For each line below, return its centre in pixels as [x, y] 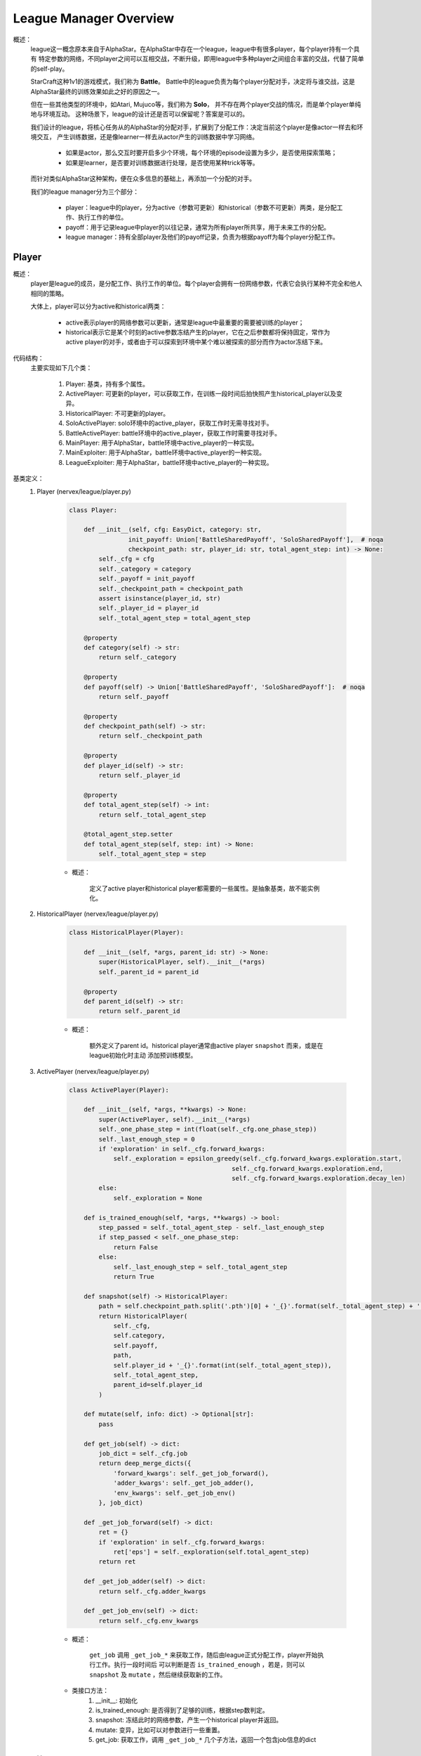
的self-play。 [49, 68]
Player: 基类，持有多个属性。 [107, 384]
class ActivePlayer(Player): [119, 1090]
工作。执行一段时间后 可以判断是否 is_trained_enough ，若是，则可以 [200, 1665]
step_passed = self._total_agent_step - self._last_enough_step [212, 1228]
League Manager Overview [94, 18]
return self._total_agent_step [152, 814]
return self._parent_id [139, 1011]
